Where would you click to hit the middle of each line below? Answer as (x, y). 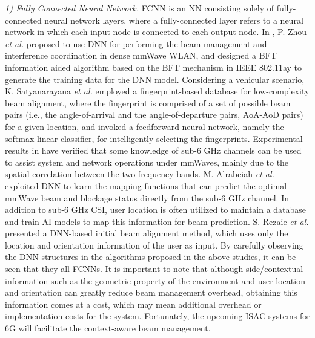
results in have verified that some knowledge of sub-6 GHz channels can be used (153, 150)
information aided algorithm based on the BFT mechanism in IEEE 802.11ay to (154, 67)
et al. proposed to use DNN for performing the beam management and (136, 43)
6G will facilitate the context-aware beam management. (108, 328)
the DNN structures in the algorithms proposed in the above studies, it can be (151, 257)
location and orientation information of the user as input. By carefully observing (154, 245)
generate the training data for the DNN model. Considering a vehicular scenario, (155, 79)
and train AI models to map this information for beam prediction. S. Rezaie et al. (157, 221)
